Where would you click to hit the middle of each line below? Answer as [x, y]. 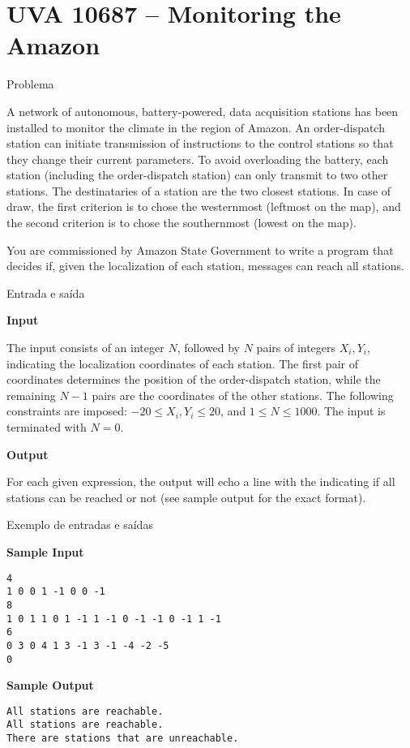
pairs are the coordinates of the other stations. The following [243, 395]
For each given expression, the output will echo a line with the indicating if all [201, 481]
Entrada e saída [46, 292]
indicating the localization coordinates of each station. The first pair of [182, 363]
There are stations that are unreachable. [123, 739]
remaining [31, 395]
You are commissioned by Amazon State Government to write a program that [200, 249]
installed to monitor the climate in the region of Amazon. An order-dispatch [196, 127]
